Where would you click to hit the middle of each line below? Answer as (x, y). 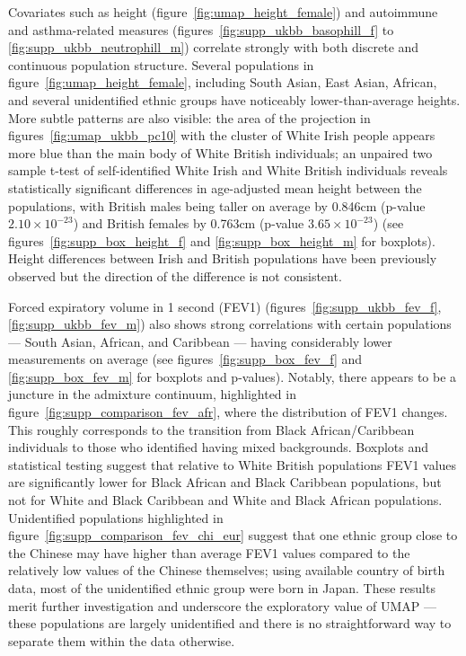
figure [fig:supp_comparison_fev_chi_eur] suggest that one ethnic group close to (233, 535)
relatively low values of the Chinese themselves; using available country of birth (227, 570)
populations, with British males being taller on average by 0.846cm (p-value (217, 205)
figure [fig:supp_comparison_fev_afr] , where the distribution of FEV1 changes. (228, 412)
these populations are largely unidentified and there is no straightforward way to (230, 623)
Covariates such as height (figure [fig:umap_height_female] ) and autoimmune (223, 12)
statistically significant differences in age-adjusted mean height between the (215, 187)
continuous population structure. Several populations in (161, 64)
